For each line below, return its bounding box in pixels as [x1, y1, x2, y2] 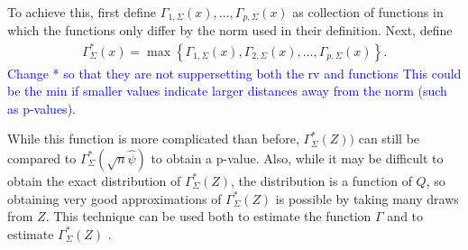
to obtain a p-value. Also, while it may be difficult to [151, 148, 444, 167]
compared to [7, 148, 77, 167]
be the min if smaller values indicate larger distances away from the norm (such [7, 81, 447, 100]
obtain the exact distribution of [7, 171, 181, 190]
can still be [358, 129, 420, 148]
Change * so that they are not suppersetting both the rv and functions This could [7, 63, 462, 82]
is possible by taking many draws [275, 189, 459, 208]
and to [387, 207, 424, 226]
